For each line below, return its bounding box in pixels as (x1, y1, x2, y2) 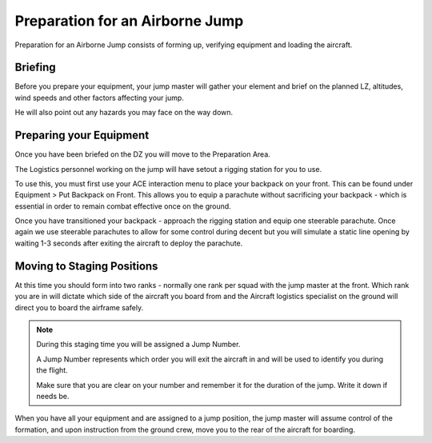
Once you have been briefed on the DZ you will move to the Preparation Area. (14, 150, 271, 159)
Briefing (14, 61, 56, 74)
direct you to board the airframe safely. (14, 302, 144, 312)
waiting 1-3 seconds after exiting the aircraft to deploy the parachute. (14, 238, 243, 248)
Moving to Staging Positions (14, 259, 158, 273)
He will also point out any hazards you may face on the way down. (14, 108, 234, 118)
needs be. (36, 391, 70, 401)
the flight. (36, 365, 68, 375)
